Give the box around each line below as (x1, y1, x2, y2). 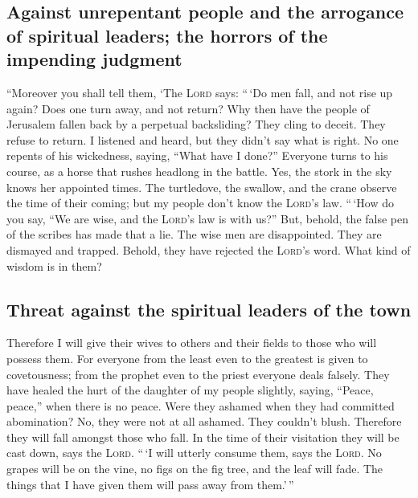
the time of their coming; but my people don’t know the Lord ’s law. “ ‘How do (6, 194, 394, 211)
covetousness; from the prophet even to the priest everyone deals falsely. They (6, 365, 390, 382)
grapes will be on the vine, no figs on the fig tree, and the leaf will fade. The (6, 460, 383, 477)
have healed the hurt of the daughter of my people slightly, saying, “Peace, (6, 382, 374, 398)
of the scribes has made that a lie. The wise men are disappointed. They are (6, 226, 382, 243)
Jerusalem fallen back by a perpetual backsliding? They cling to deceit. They (6, 116, 386, 133)
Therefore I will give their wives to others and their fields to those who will (6, 334, 377, 351)
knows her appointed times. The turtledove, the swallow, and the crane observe (6, 178, 397, 195)
